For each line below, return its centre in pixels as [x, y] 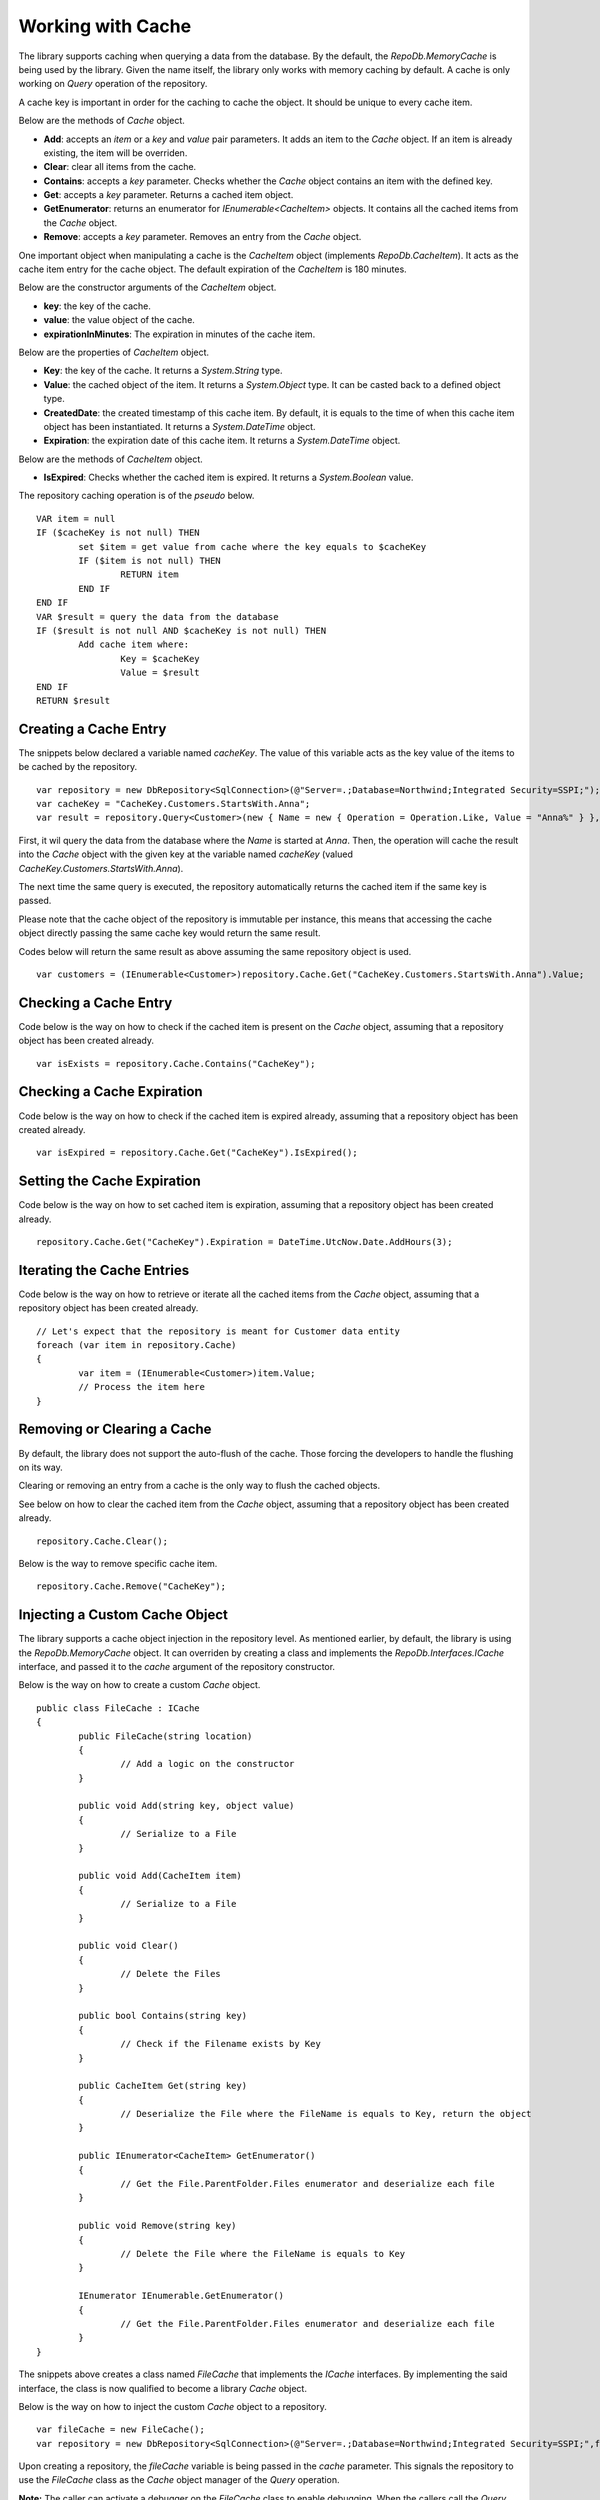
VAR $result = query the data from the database [157, 616]
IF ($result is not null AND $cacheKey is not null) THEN [181, 630]
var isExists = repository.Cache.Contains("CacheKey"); [176, 1063]
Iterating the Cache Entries [104, 1270]
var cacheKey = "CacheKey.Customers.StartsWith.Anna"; [173, 804]
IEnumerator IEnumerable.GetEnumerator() [181, 2296]
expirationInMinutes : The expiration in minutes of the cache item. [179, 334]
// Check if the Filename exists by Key [221, 2044]
